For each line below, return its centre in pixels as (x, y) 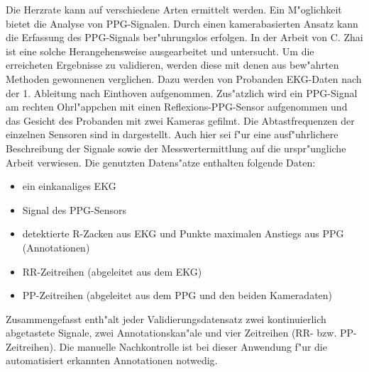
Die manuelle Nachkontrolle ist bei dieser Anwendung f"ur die (193, 346)
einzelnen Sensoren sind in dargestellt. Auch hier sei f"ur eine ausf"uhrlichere (172, 134)
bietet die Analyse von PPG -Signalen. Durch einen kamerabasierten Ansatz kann (182, 23)
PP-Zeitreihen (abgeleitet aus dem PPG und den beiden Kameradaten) (177, 295)
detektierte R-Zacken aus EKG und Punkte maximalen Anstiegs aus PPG (183, 233)
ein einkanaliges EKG (69, 186)
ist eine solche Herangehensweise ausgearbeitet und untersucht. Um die (160, 51)
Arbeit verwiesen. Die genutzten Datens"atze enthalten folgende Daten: (161, 162)
